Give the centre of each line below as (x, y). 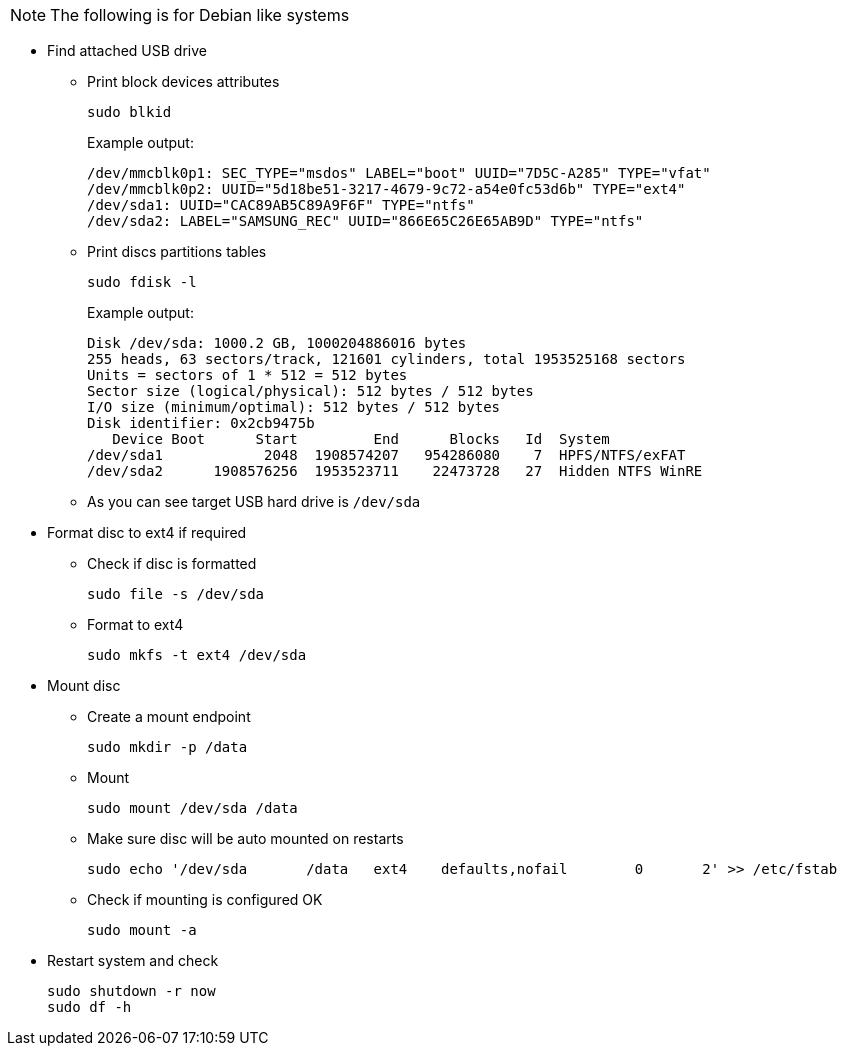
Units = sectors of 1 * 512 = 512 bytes (247, 375)
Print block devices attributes (183, 81)
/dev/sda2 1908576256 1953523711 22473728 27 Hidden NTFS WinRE (395, 471)
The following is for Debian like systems (200, 15)
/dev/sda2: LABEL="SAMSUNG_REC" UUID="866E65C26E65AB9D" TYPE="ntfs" (365, 221)
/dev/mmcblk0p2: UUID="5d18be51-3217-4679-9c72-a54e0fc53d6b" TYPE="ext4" (386, 189)
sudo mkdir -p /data (167, 747)
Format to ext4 (135, 624)
